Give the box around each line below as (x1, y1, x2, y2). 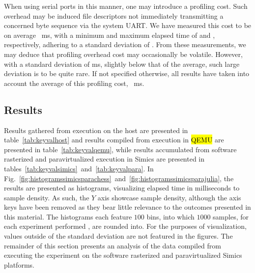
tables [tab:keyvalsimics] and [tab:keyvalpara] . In (4, 163, 154, 173)
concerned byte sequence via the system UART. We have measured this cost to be (4, 20, 252, 30)
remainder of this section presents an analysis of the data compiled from (4, 240, 221, 250)
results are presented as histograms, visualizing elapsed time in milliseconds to (4, 183, 240, 193)
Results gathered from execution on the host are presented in (4, 125, 188, 135)
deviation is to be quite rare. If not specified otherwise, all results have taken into (4, 68, 250, 79)
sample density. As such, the (4, 192, 89, 202)
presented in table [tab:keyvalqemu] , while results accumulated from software (4, 144, 237, 154)
